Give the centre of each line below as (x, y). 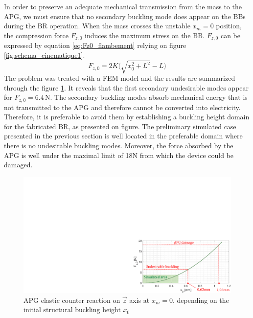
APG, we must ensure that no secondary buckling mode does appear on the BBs (125, 16)
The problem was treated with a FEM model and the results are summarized (120, 78)
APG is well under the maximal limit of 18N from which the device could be (119, 155)
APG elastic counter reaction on (72, 300)
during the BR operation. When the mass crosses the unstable (97, 26)
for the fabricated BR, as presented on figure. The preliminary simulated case (120, 126)
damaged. (18, 165)
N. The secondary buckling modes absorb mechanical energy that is (146, 97)
